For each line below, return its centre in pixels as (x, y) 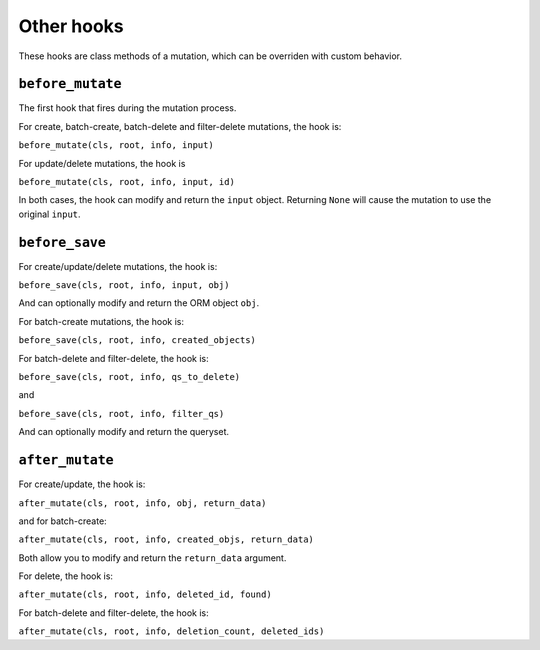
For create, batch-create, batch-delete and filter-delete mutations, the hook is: (180, 126)
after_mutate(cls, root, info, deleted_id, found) (145, 594)
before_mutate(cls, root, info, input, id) (126, 182)
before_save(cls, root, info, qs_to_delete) (129, 377)
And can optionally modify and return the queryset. (124, 432)
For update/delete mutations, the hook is (102, 163)
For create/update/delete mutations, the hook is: (118, 266)
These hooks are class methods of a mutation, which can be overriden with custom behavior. (210, 56)
